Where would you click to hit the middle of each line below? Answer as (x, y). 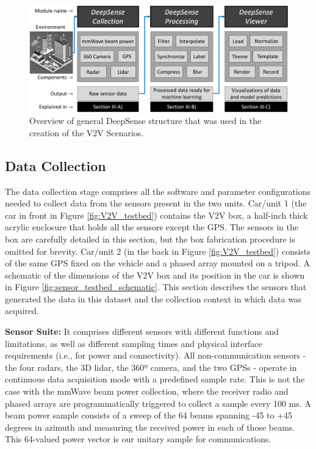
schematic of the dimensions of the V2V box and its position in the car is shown (155, 275)
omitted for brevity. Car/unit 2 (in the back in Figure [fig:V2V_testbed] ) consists (158, 251)
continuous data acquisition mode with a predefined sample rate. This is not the (155, 379)
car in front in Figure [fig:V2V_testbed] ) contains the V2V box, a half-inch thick (156, 215)
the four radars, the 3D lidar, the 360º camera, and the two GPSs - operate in (151, 367)
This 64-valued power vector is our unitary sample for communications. (138, 439)
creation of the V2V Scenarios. (87, 132)
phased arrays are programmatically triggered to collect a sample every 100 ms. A (158, 403)
